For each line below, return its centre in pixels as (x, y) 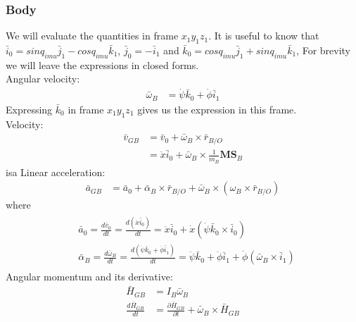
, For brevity (324, 50)
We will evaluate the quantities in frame (92, 36)
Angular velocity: (43, 79)
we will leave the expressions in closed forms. (102, 64)
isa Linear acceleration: (56, 172)
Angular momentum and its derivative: (89, 276)
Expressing (29, 109)
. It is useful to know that (264, 36)
